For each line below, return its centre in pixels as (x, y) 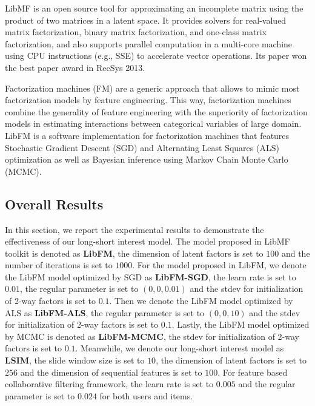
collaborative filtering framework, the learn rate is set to (109, 384)
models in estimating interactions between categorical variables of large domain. (153, 123)
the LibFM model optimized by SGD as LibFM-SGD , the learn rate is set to (151, 276)
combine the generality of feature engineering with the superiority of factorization (156, 111)
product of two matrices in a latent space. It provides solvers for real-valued (146, 20)
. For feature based (253, 372)
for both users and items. (146, 395)
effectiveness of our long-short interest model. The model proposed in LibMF (148, 241)
